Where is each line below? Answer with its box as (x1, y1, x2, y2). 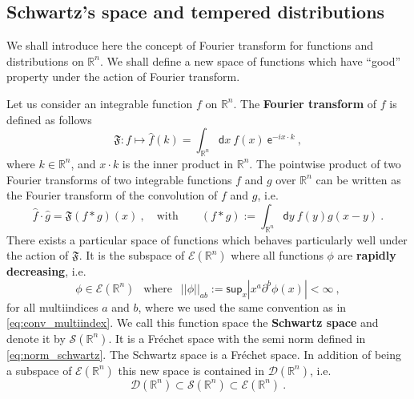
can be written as (316, 171, 401, 187)
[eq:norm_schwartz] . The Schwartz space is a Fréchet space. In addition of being (6, 345, 401, 362)
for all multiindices (6, 298, 98, 315)
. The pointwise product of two (249, 155, 401, 171)
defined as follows (6, 111, 92, 127)
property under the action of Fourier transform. (6, 68, 240, 85)
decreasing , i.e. (6, 263, 86, 280)
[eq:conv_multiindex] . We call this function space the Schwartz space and (6, 314, 379, 331)
